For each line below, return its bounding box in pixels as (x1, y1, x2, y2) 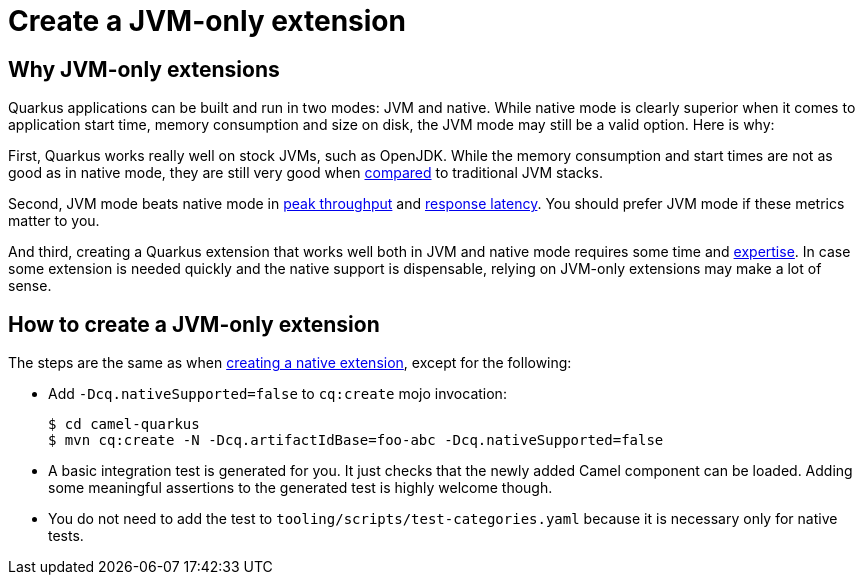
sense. (8, 277, 52, 295)
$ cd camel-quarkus (48, 416, 200, 433)
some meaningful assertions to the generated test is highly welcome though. (48, 479, 553, 497)
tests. (48, 527, 84, 545)
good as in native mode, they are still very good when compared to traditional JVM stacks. (8, 164, 603, 182)
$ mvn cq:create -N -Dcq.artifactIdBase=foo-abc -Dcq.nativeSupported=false (48, 432, 664, 449)
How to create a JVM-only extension (8, 311, 380, 337)
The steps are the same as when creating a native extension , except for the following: (8, 354, 572, 372)
